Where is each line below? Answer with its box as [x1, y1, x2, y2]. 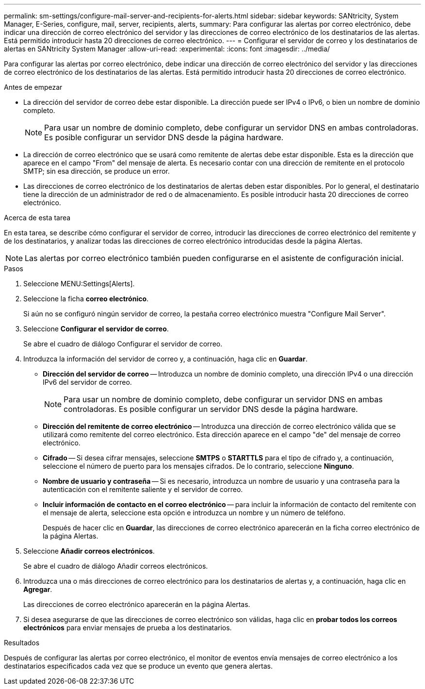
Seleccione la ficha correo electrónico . [23, 295, 149, 303]
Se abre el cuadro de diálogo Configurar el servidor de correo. [23, 340, 223, 348]
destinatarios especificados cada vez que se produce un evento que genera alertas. [4, 662, 273, 670]
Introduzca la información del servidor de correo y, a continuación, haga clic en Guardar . [23, 355, 308, 363]
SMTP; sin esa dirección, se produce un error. [23, 167, 170, 175]
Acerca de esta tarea [4, 213, 71, 222]
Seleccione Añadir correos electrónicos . [23, 547, 155, 555]
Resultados [4, 639, 40, 647]
